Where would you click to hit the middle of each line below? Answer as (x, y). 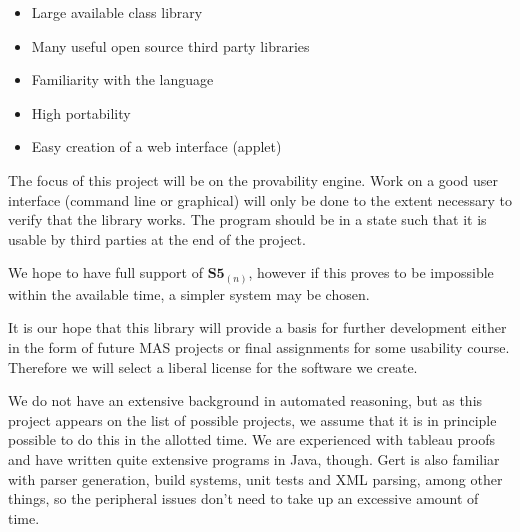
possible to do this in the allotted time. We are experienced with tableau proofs (251, 439)
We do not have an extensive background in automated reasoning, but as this (245, 400)
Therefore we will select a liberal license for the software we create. (213, 366)
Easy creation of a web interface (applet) (156, 146)
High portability (81, 112)
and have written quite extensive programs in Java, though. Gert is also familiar (254, 459)
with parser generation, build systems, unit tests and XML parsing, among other (255, 478)
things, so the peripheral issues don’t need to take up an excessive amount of (243, 498)
